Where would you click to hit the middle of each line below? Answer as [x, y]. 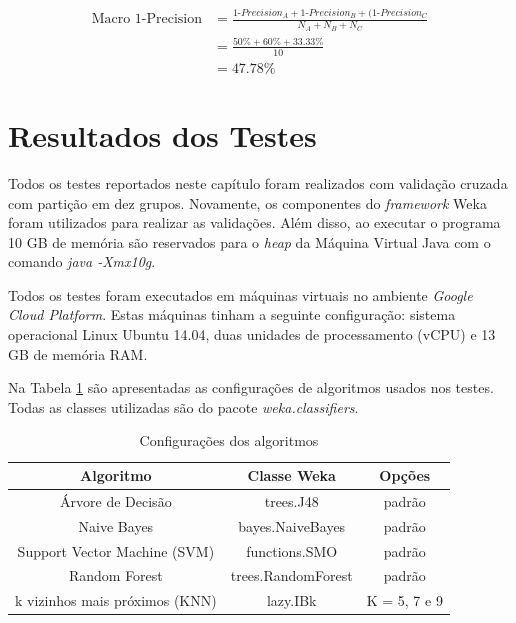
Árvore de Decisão [116, 500]
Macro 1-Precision [147, 19]
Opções [405, 475]
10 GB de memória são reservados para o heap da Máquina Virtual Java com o [249, 241]
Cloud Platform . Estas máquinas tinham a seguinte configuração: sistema [232, 314]
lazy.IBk [291, 600]
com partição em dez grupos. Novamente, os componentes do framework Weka [247, 202]
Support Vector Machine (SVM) [116, 550]
